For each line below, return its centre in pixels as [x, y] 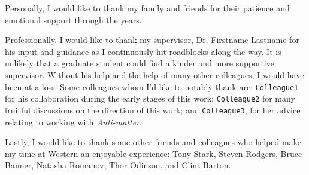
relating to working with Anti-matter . [73, 122]
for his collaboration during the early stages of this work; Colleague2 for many [150, 98]
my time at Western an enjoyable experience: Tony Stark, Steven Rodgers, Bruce [154, 153]
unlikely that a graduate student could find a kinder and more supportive [140, 63]
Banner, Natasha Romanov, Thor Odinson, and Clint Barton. [118, 165]
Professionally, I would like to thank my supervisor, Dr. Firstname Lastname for [152, 40]
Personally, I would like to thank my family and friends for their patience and [147, 8]
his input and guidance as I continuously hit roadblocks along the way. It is [143, 51]
